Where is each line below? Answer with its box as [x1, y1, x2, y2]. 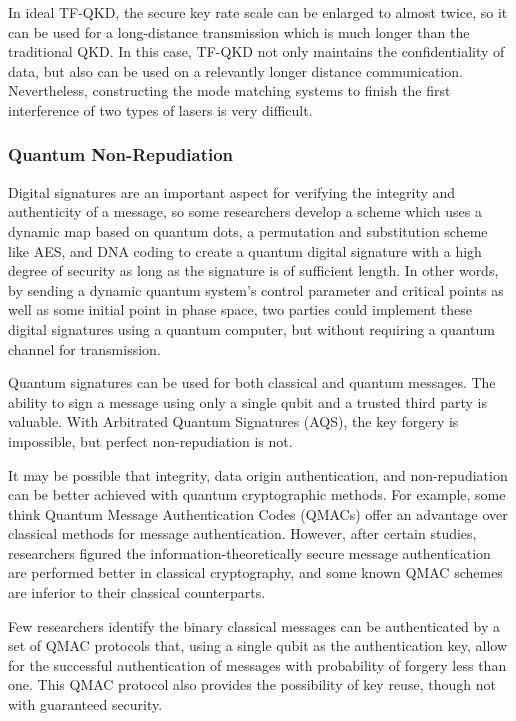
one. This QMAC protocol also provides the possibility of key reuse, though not [8, 674, 496, 695]
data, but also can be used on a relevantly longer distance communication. [8, 60, 463, 81]
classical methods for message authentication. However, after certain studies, [8, 523, 477, 544]
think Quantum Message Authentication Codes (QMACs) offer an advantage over [8, 503, 508, 524]
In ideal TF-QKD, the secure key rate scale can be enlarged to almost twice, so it [8, 2, 508, 22]
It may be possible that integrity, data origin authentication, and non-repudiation [8, 464, 508, 485]
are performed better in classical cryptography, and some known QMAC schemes [8, 562, 503, 583]
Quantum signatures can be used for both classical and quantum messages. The [8, 372, 496, 393]
